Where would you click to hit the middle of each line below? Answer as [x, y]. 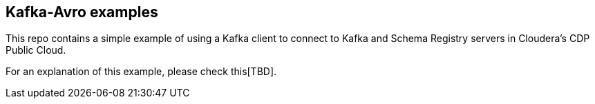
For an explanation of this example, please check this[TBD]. [141, 72]
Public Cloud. [36, 50]
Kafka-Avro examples [82, 12]
